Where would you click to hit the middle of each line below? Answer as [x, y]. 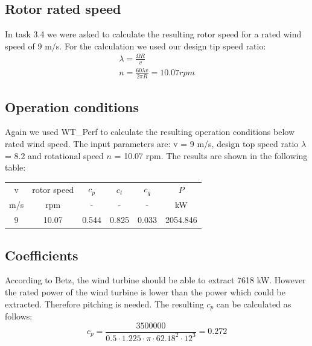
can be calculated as [254, 304]
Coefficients [42, 255]
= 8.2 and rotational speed [54, 155]
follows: [19, 316]
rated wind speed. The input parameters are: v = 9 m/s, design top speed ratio [152, 143]
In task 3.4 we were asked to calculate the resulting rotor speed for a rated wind [153, 34]
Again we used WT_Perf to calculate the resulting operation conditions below [150, 132]
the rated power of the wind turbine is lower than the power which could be [145, 291]
